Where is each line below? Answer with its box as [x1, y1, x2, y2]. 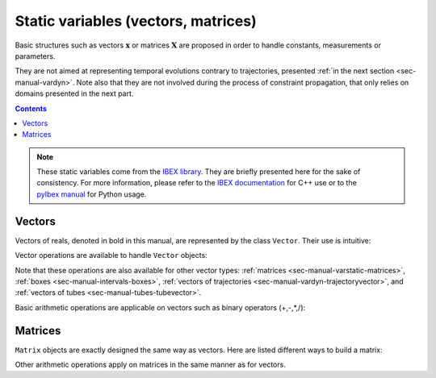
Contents [15, 103, 48, 113]
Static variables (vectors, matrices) [15, 12, 258, 30]
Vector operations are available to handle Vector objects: [15, 251, 208, 260]
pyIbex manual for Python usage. [36, 189, 147, 199]
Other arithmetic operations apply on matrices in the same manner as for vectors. [15, 359, 286, 369]
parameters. [15, 51, 56, 60]
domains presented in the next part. [15, 89, 134, 98]
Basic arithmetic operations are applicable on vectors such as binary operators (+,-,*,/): [15, 302, 306, 312]
